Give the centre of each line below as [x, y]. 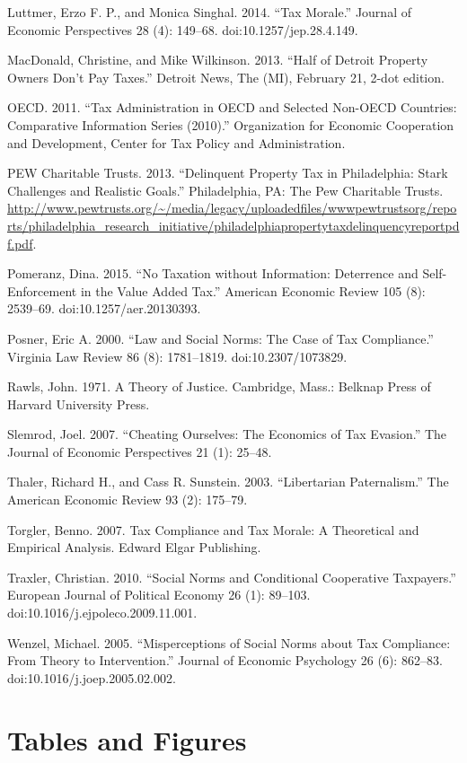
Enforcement [42, 290]
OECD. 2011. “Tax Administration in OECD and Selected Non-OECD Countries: [232, 107]
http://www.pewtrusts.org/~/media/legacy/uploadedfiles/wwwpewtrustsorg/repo [232, 208]
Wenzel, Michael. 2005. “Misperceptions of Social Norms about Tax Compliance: [229, 642]
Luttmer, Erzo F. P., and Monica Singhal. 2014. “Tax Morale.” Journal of [209, 12]
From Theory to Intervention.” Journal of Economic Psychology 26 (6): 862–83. [225, 660]
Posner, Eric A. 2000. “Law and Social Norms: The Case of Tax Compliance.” [220, 338]
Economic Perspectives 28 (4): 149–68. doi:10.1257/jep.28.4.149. [183, 29]
